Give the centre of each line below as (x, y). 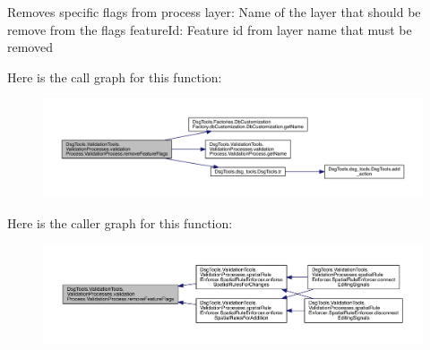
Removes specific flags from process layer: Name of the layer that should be (214, 12)
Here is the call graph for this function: (115, 77)
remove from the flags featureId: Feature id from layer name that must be (210, 29)
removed (30, 47)
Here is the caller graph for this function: (120, 222)
